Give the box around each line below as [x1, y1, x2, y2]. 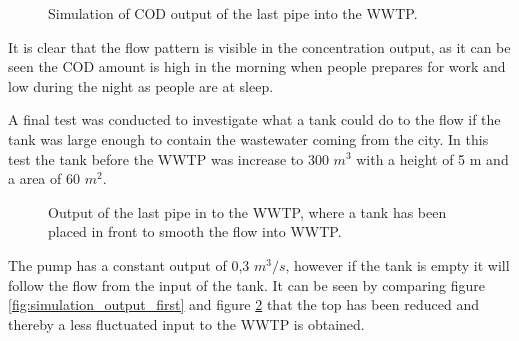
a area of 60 [8, 168, 80, 189]
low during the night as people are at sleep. [8, 75, 274, 96]
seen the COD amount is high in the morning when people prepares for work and [8, 56, 506, 77]
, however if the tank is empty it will [285, 254, 510, 275]
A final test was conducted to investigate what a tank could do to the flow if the [8, 109, 501, 130]
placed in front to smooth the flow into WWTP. [48, 221, 342, 242]
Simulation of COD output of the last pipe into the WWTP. [48, 3, 418, 23]
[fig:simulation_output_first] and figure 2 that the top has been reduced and [8, 294, 479, 315]
